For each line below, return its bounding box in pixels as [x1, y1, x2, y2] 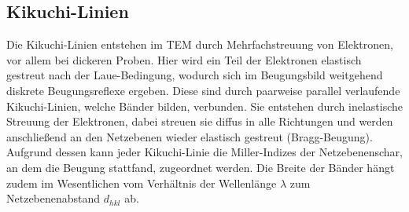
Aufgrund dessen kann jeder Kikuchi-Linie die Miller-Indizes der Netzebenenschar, [6, 144, 403, 160]
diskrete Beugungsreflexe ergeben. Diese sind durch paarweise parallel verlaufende [6, 82, 400, 98]
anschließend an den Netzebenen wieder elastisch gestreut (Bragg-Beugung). [6, 128, 373, 144]
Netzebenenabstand [6, 190, 101, 207]
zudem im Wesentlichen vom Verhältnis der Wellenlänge [6, 174, 277, 191]
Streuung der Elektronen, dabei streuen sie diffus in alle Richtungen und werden [6, 113, 393, 130]
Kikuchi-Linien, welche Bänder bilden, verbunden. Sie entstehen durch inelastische [6, 97, 403, 114]
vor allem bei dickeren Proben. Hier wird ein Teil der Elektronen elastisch [6, 51, 362, 68]
